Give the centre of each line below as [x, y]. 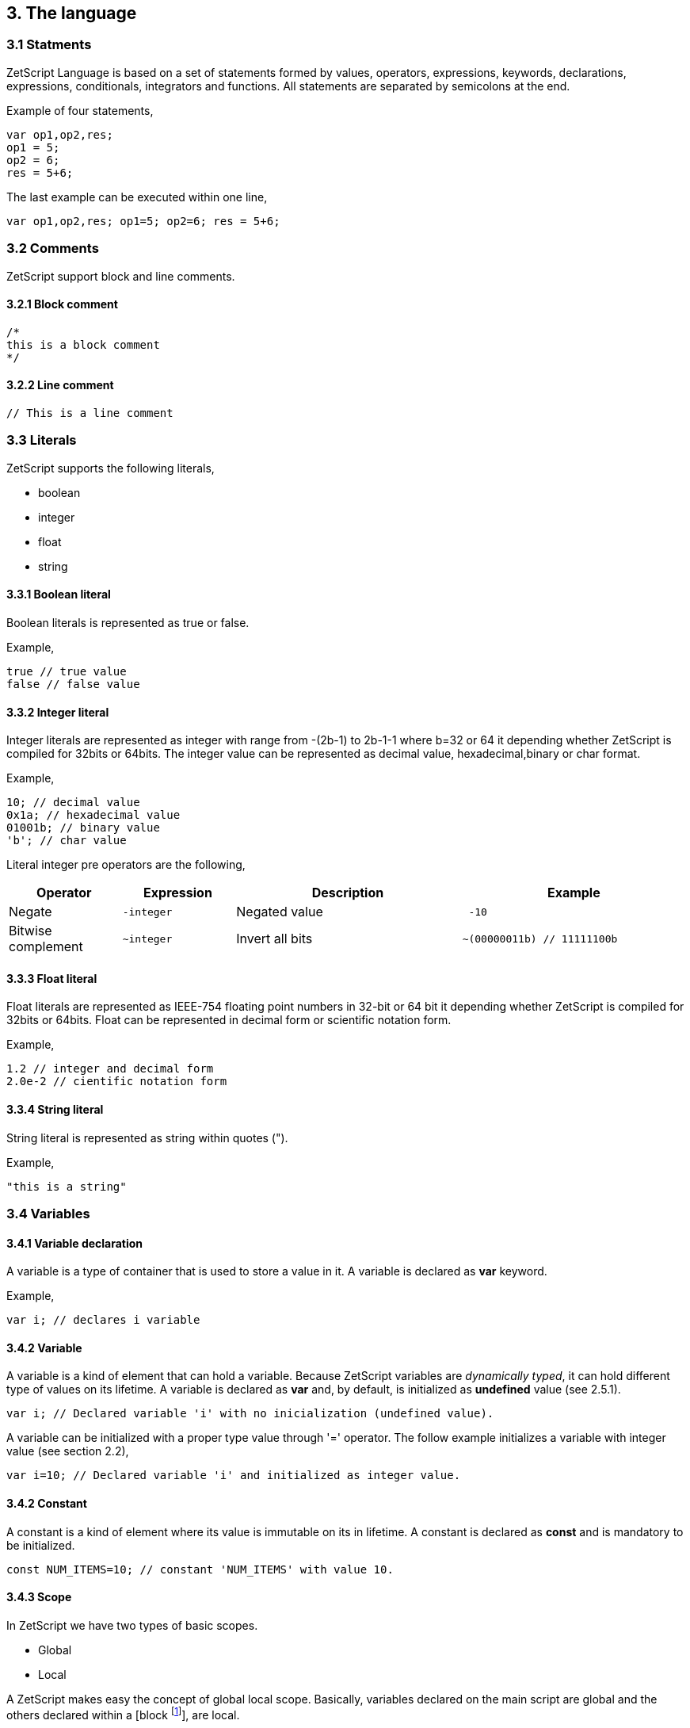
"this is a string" [67, 1186]
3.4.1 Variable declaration [75, 1243]
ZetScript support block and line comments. [121, 276]
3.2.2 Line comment [60, 385]
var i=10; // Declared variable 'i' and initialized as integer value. [234, 1476]
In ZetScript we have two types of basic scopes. [132, 1625]
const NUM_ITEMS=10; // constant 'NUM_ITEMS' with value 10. [200, 1569]
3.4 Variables [48, 1213]
